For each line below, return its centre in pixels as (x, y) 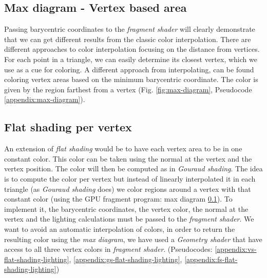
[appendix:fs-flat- (211, 259)
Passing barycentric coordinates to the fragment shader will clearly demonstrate (130, 29)
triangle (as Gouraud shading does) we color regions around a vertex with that (128, 188)
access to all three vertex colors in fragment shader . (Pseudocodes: (108, 249)
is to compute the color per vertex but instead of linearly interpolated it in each (130, 178)
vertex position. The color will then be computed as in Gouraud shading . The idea (133, 168)
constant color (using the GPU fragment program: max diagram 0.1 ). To (118, 199)
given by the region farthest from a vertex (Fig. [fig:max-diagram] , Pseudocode (128, 89)
